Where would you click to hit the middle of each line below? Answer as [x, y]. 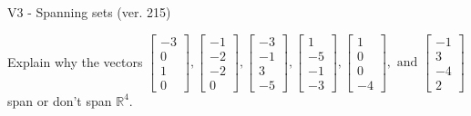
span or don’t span [60, 100]
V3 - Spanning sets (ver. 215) [89, 12]
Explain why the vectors [75, 61]
